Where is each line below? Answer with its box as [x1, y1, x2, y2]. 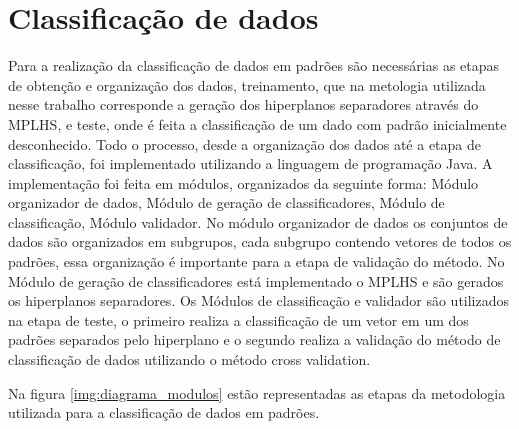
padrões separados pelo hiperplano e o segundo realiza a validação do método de [8, 329, 501, 350]
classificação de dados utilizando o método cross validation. [8, 349, 371, 370]
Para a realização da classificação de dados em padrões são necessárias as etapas [8, 55, 500, 76]
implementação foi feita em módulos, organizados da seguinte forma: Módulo [8, 172, 479, 193]
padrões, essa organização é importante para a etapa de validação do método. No [8, 251, 505, 272]
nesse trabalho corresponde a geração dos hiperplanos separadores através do [8, 94, 479, 115]
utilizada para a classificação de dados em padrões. [8, 402, 320, 423]
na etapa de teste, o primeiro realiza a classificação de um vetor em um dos [8, 309, 469, 330]
